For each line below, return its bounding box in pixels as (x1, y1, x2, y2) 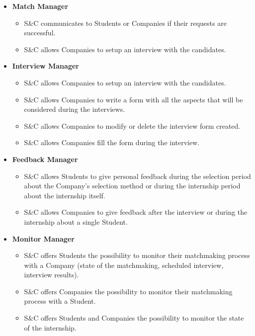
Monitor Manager (12, 233, 75, 244)
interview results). (24, 269, 79, 280)
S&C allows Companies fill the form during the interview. (24, 137, 200, 148)
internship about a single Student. (24, 216, 128, 227)
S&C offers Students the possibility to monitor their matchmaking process (24, 250, 250, 260)
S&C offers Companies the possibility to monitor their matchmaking (24, 286, 233, 296)
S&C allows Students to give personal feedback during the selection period (24, 170, 251, 181)
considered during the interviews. (24, 104, 125, 114)
